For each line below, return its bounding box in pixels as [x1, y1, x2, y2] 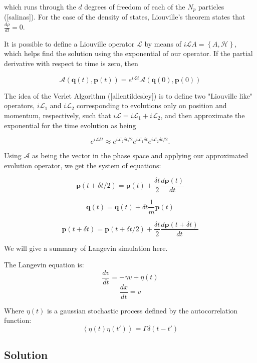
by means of [144, 38, 181, 49]
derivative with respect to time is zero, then [4, 58, 138, 69]
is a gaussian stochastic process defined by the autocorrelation [47, 305, 238, 315]
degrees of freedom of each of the [84, 2, 185, 12]
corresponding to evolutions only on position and [77, 100, 227, 111]
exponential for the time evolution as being [4, 120, 136, 130]
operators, [4, 100, 35, 111]
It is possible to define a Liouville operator [4, 38, 135, 49]
